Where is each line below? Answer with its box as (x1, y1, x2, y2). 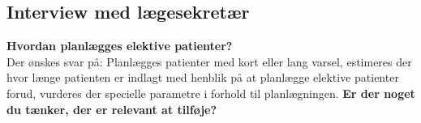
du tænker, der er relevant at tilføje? (6, 100, 217, 117)
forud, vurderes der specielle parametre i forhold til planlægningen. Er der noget (6, 84, 415, 101)
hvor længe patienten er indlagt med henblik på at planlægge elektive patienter (6, 69, 399, 86)
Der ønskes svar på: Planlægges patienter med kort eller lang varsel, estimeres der (6, 53, 412, 70)
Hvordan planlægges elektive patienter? (6, 37, 233, 54)
